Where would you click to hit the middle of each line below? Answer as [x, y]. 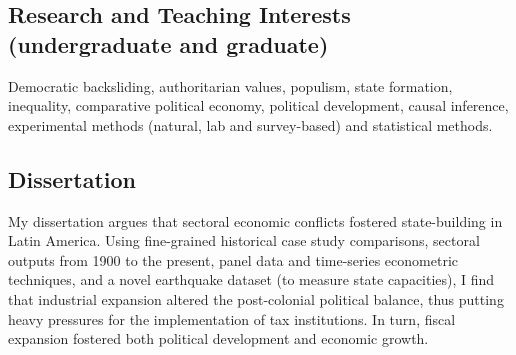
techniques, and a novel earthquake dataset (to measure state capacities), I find [251, 279]
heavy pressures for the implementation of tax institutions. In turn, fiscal [232, 318]
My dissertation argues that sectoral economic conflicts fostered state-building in [255, 220]
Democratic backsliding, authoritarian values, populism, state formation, [230, 85]
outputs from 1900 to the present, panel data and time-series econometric [233, 259]
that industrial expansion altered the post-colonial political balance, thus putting [256, 298]
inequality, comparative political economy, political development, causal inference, [258, 105]
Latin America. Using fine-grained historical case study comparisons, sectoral [244, 240]
